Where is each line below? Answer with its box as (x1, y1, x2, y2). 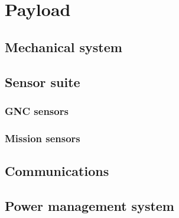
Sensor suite (5, 72, 80, 91)
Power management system (5, 196, 174, 214)
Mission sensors (5, 130, 80, 145)
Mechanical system (5, 37, 122, 56)
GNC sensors (5, 103, 69, 118)
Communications (5, 162, 109, 180)
